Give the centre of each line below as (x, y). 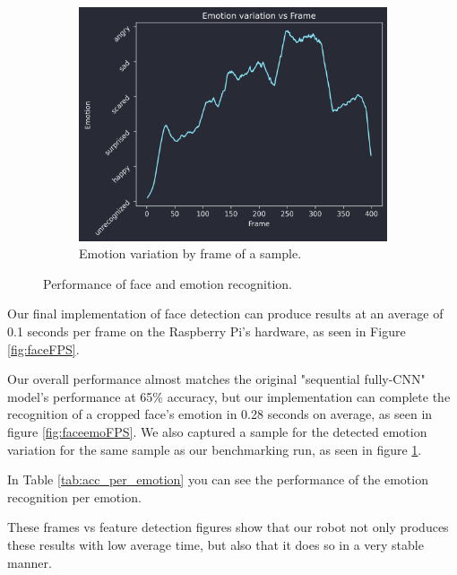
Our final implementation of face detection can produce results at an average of (225, 314)
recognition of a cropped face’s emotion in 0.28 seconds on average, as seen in (220, 414)
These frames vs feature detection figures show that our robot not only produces (228, 527)
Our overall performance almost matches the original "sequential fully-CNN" (216, 379)
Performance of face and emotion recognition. (168, 283)
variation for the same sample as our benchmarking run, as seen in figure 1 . (215, 449)
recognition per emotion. (74, 497)
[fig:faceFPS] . (43, 348)
